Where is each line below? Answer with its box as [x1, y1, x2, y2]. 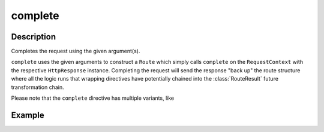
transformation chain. [11, 84, 64, 91]
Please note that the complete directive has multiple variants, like [11, 94, 174, 102]
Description [11, 32, 56, 42]
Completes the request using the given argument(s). [11, 48, 140, 55]
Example [11, 110, 44, 120]
